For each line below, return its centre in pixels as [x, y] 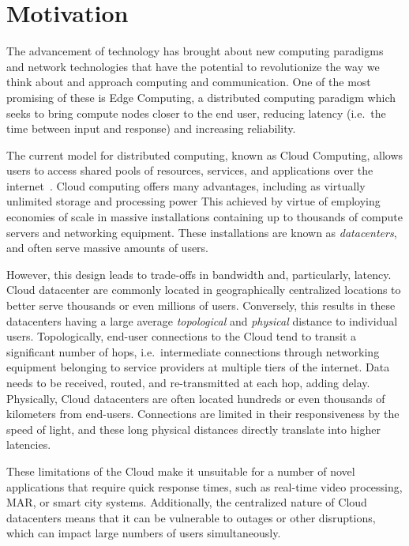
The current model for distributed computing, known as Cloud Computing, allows [205, 154]
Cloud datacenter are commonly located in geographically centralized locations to [204, 290]
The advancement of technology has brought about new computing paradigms [195, 51]
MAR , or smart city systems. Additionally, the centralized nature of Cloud [187, 502]
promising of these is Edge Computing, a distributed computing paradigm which [201, 97]
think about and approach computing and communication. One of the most [189, 82]
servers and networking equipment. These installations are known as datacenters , [202, 232]
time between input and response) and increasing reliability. [151, 128]
